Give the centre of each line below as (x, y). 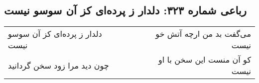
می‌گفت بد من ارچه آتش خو (203, 34)
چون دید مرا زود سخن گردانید (59, 65)
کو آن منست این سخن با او (205, 60)
